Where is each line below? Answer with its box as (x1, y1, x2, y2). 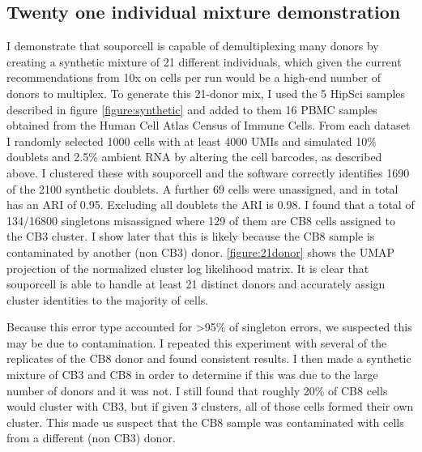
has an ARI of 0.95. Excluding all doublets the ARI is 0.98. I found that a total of (6, 196, 415, 213)
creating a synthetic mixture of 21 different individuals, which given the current (6, 53, 402, 70)
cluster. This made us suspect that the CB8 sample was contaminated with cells (6, 413, 404, 430)
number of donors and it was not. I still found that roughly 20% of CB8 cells (6, 382, 388, 399)
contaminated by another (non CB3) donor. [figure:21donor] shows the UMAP (6, 243, 395, 260)
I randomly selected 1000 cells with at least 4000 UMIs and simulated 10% (6, 132, 377, 149)
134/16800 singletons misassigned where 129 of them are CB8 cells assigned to (6, 211, 395, 228)
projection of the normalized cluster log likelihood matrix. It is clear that (6, 259, 369, 276)
